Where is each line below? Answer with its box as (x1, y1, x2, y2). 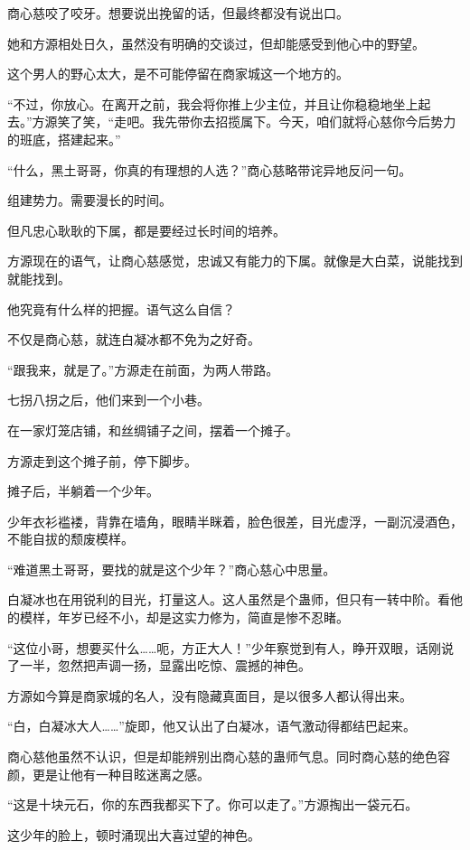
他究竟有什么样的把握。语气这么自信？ (7, 299, 235, 318)
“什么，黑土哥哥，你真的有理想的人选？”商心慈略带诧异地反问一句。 (7, 160, 412, 179)
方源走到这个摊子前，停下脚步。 (7, 451, 197, 470)
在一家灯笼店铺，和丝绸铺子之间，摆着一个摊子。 (7, 420, 298, 439)
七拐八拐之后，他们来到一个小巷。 (7, 390, 210, 409)
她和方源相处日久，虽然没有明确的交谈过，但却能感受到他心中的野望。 (7, 33, 425, 52)
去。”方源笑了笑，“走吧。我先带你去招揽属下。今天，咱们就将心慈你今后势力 (7, 112, 456, 131)
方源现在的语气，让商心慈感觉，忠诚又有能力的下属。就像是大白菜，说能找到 (7, 251, 463, 270)
